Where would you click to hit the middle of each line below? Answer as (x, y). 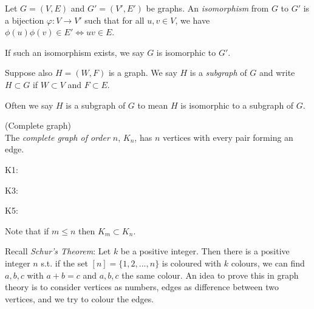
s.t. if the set (64, 263)
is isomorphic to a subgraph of (237, 105)
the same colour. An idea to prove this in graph (210, 275)
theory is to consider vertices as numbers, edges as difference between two (142, 287)
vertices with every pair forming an (228, 137)
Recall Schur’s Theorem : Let (58, 251)
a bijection (25, 20)
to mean (153, 105)
